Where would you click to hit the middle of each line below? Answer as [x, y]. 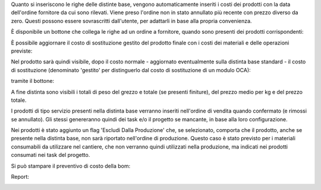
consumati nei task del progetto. [51, 155]
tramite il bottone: [33, 81]
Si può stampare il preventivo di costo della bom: [71, 166]
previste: [22, 51]
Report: [20, 177]
